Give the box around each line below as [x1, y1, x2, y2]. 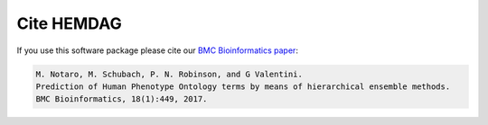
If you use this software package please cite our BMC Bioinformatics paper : [16, 45, 298, 56]
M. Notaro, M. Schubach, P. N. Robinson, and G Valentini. [35, 68, 303, 79]
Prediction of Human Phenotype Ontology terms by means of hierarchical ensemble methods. [35, 81, 451, 92]
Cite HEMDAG [16, 13, 122, 33]
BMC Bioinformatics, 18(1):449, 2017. [35, 94, 208, 104]
